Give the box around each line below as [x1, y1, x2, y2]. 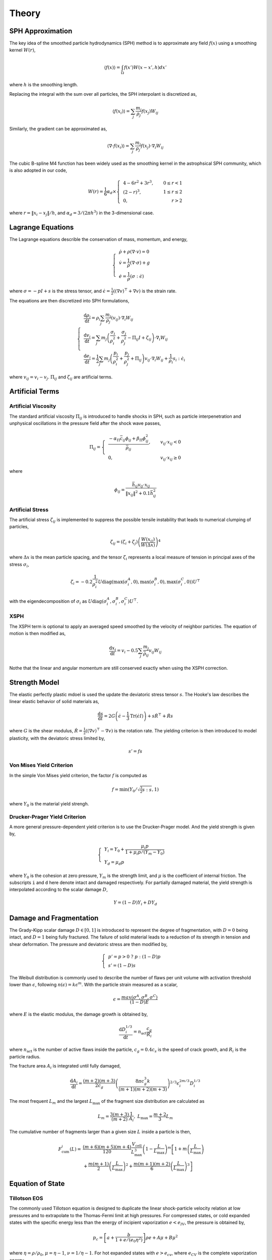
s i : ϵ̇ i [173, 356, 186, 363]
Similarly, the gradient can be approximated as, [9, 125, 107, 132]
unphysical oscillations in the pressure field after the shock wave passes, [9, 420, 161, 426]
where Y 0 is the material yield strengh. [9, 800, 89, 808]
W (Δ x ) [141, 542, 156, 548]
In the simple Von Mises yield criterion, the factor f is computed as [9, 772, 147, 778]
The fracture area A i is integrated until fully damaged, [9, 1062, 121, 1070]
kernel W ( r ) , [9, 47, 36, 53]
